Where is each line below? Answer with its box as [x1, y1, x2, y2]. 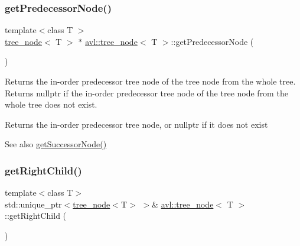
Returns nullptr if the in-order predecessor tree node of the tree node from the [5, 86, 288, 99]
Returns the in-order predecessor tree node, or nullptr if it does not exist [5, 118, 268, 130]
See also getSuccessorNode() [5, 138, 107, 150]
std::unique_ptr [5, 198, 62, 210]
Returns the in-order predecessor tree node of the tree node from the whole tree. [5, 75, 296, 87]
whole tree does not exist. [5, 98, 97, 111]
